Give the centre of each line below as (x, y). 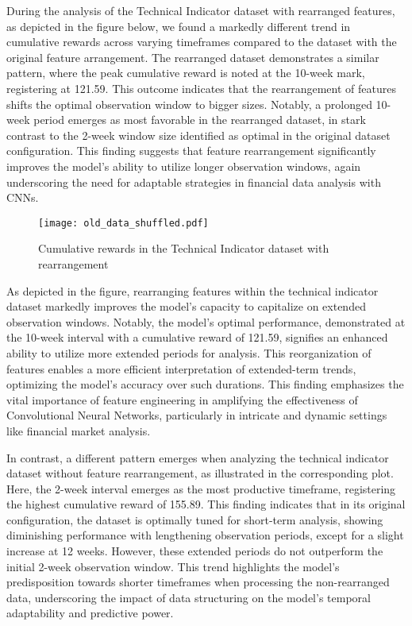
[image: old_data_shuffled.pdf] (123, 223)
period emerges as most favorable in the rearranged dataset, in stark (200, 120)
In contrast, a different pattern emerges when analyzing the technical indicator (198, 457)
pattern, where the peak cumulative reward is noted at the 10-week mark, (186, 73)
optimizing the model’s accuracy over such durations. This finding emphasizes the (205, 384)
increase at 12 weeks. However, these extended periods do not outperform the (195, 551)
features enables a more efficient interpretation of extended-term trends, (181, 368)
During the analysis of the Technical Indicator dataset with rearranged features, (201, 10)
